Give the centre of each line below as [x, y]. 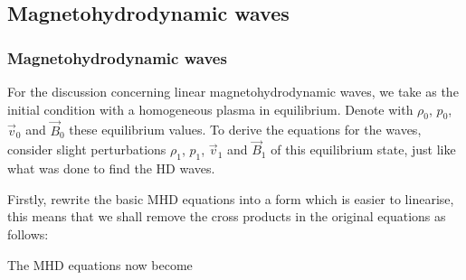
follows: [28, 234]
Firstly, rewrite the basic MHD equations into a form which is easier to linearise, [231, 198]
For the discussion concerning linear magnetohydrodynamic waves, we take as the [233, 91]
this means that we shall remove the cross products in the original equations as [227, 216]
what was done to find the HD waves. [111, 168]
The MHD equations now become [100, 264]
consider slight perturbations [87, 149]
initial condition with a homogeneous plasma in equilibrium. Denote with [210, 109]
